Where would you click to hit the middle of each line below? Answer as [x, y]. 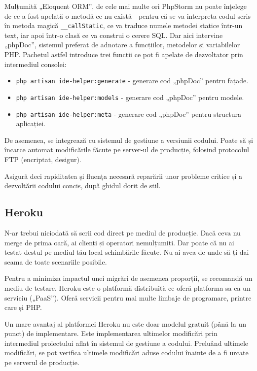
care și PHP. [23, 307]
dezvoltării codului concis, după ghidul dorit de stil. [83, 185]
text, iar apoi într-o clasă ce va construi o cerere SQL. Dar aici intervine [114, 35]
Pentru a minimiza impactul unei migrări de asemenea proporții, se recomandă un [128, 278]
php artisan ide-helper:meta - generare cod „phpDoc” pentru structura [129, 114]
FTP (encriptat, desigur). [43, 159]
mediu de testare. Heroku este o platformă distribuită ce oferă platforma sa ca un [128, 287]
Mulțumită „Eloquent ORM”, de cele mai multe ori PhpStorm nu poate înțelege [126, 6]
